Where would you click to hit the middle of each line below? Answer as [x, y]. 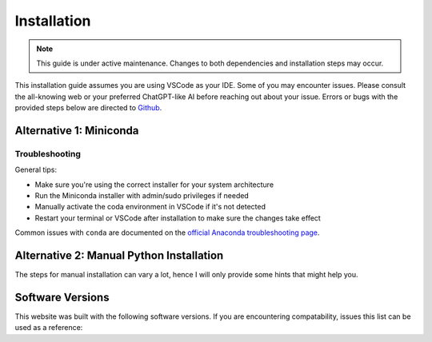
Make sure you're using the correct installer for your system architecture [154, 185]
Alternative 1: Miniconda [77, 131]
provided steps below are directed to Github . [88, 108]
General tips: [36, 170]
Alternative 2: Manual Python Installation [119, 256]
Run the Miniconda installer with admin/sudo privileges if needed [142, 196]
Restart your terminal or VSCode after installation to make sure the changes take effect [178, 218]
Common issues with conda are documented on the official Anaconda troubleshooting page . [167, 233]
